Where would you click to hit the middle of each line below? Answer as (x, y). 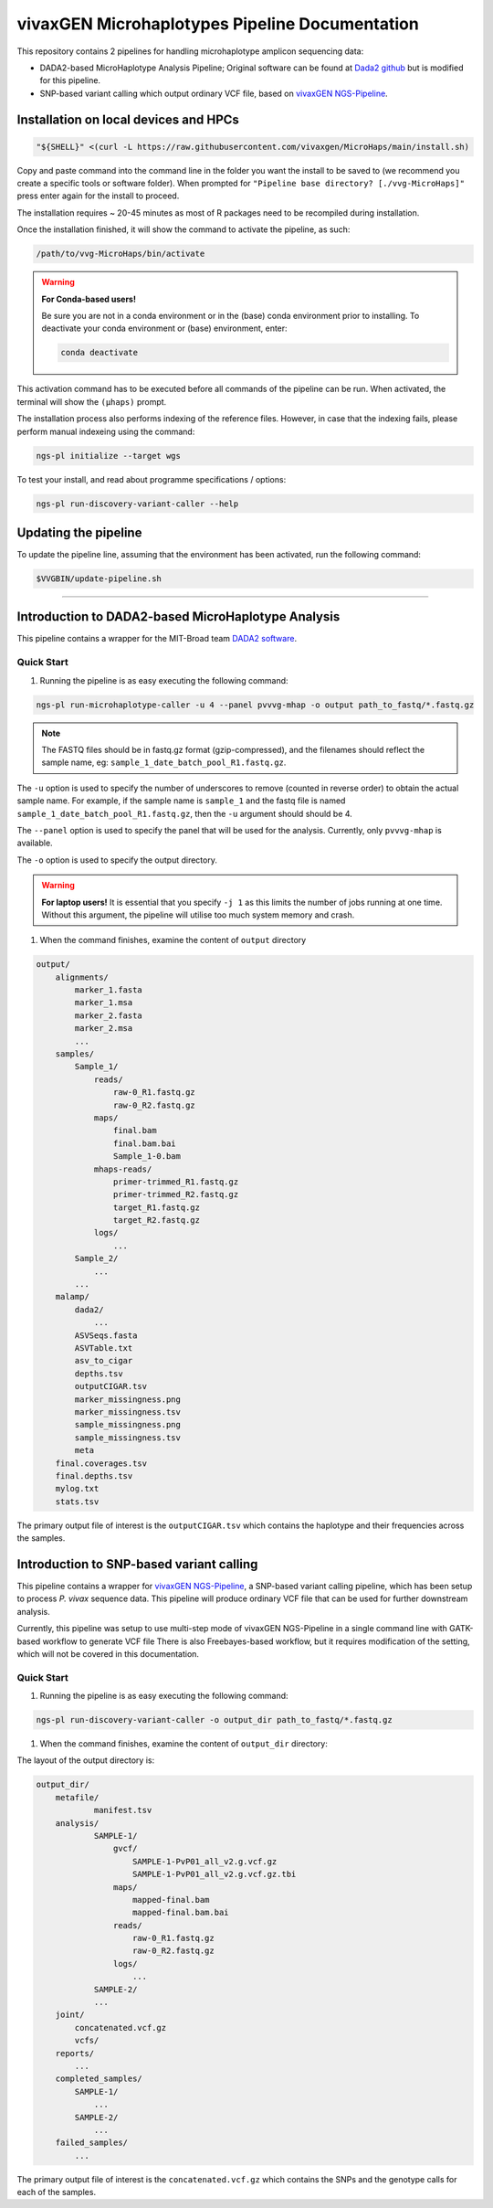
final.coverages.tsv (101, 1463)
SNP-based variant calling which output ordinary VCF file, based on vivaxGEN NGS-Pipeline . (214, 93)
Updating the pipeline (79, 532)
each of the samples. (56, 2192)
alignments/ (82, 977)
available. (35, 843)
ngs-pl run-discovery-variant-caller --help (137, 504)
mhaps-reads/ (123, 1169)
